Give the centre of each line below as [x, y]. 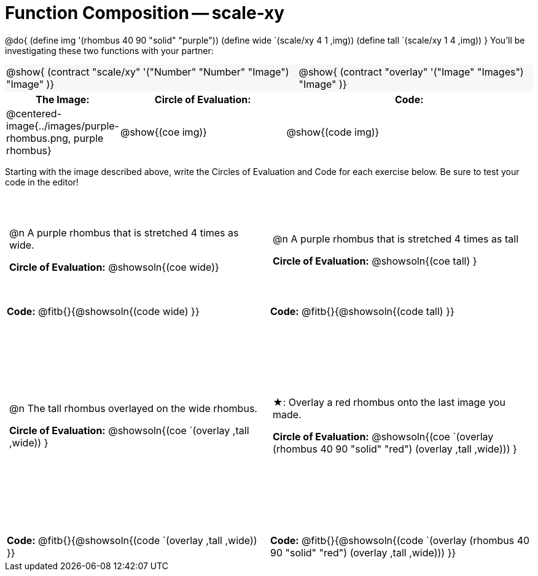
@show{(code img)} [333, 132]
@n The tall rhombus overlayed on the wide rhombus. [133, 409]
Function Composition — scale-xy [145, 13]
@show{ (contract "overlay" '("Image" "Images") [411, 72]
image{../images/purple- [63, 126]
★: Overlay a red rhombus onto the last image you [389, 403]
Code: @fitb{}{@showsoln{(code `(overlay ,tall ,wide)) [132, 540]
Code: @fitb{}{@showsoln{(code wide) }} [103, 312]
